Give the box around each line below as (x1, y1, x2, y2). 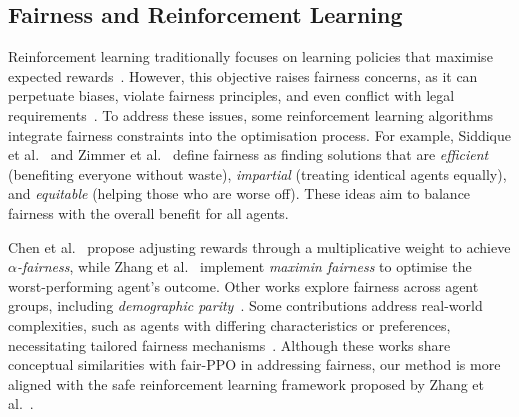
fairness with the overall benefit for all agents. (8, 202, 289, 223)
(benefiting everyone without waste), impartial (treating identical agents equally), (8, 163, 507, 184)
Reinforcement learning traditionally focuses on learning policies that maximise (8, 46, 493, 67)
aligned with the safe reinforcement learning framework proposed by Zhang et (8, 373, 485, 394)
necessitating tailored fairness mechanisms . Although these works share (8, 334, 451, 355)
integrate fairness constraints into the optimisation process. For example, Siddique (8, 124, 512, 145)
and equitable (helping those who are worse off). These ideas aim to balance (8, 183, 471, 204)
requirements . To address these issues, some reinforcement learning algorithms (8, 104, 494, 125)
